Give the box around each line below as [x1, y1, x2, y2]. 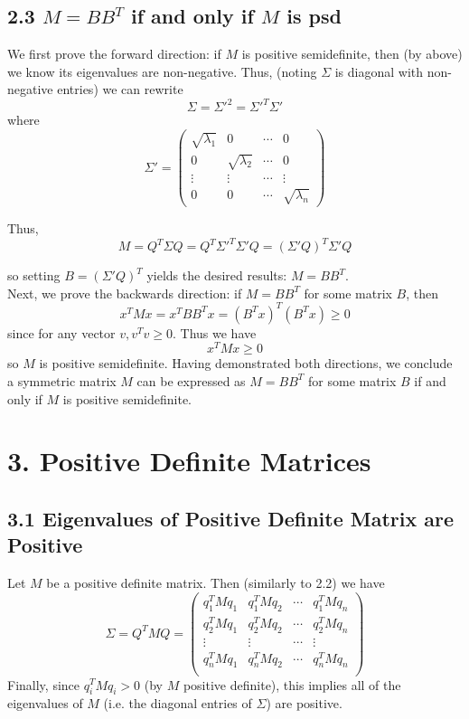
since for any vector [7, 323, 116, 342]
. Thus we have [173, 323, 257, 342]
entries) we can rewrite [57, 80, 183, 99]
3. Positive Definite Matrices [7, 442, 371, 479]
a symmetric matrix [7, 371, 117, 390]
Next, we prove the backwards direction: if [7, 283, 242, 302]
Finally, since [7, 675, 80, 694]
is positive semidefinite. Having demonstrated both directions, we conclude [39, 354, 453, 373]
